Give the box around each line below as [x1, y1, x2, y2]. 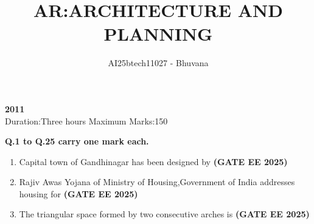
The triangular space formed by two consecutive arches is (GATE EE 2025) [19, 208, 310, 220]
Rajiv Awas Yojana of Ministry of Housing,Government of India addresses [19, 175, 295, 188]
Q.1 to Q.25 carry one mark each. [5, 135, 149, 148]
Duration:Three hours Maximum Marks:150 [5, 114, 168, 127]
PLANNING [103, 21, 213, 46]
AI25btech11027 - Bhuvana [108, 56, 209, 69]
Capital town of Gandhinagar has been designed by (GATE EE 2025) [19, 155, 288, 168]
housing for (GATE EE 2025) [19, 187, 138, 200]
